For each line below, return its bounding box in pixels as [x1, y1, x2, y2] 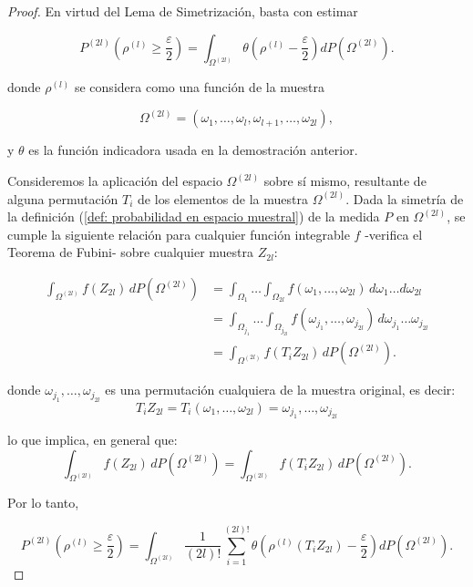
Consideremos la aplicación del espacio [7, 171, 222, 191]
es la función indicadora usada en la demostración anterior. [28, 140, 358, 160]
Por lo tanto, [7, 493, 79, 512]
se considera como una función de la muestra [74, 77, 325, 97]
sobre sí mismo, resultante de [263, 171, 427, 191]
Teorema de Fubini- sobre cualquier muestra [7, 242, 254, 262]
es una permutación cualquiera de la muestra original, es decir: [105, 380, 456, 399]
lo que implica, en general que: [7, 429, 178, 448]
